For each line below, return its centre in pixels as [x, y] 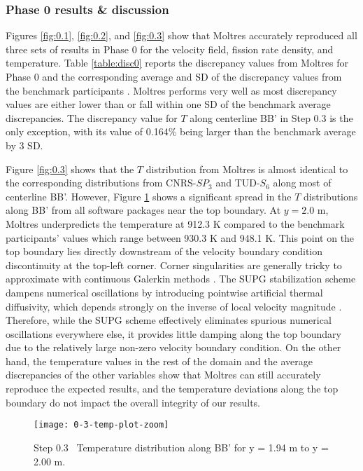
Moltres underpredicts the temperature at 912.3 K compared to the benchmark [175, 223]
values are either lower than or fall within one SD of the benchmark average [168, 104]
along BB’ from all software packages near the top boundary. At [143, 210]
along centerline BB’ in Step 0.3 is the [271, 117]
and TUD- [238, 183]
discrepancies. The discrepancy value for [92, 117]
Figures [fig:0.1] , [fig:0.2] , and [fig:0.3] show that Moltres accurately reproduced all [181, 35]
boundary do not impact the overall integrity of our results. [133, 402]
